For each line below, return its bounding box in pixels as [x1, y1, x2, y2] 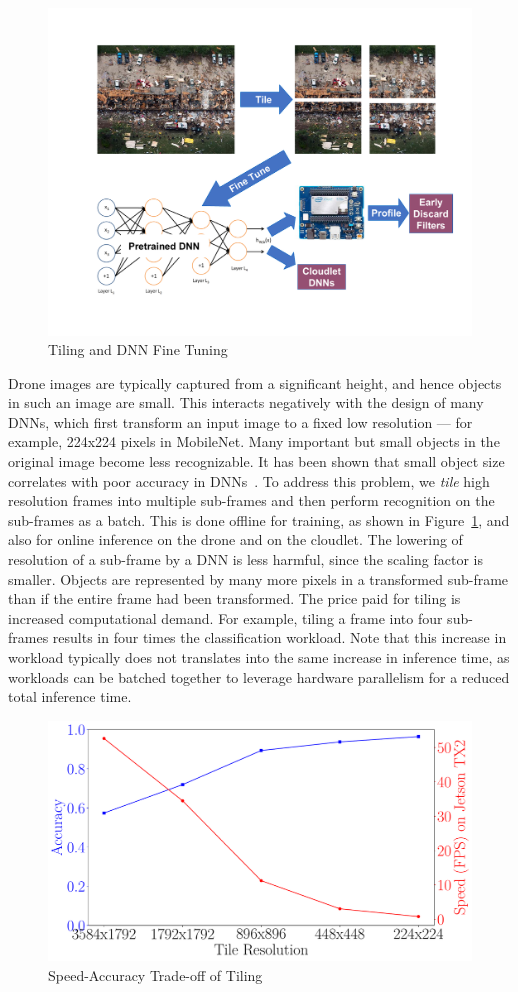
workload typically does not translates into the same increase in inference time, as [8, 647, 510, 668]
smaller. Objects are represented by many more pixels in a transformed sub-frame [8, 568, 509, 589]
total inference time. [8, 686, 132, 707]
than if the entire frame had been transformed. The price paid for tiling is [8, 588, 461, 609]
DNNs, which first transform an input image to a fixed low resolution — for [8, 411, 473, 432]
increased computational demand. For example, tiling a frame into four [8, 607, 443, 628]
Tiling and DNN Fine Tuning [48, 339, 228, 360]
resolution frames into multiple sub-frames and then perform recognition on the [8, 490, 495, 511]
